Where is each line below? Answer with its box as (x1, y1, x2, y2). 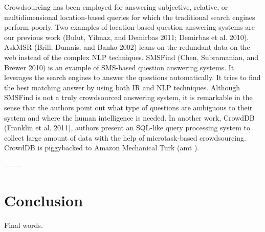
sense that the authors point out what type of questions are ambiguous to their (4, 102, 253, 112)
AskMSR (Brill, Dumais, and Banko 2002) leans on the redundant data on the (4, 42, 250, 52)
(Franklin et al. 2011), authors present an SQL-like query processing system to (4, 122, 250, 133)
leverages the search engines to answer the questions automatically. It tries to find (4, 72, 261, 83)
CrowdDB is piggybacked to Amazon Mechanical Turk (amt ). (4, 142, 200, 153)
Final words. (4, 219, 43, 230)
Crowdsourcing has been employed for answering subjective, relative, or (4, 2, 228, 12)
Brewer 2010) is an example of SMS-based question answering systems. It (4, 62, 234, 72)
